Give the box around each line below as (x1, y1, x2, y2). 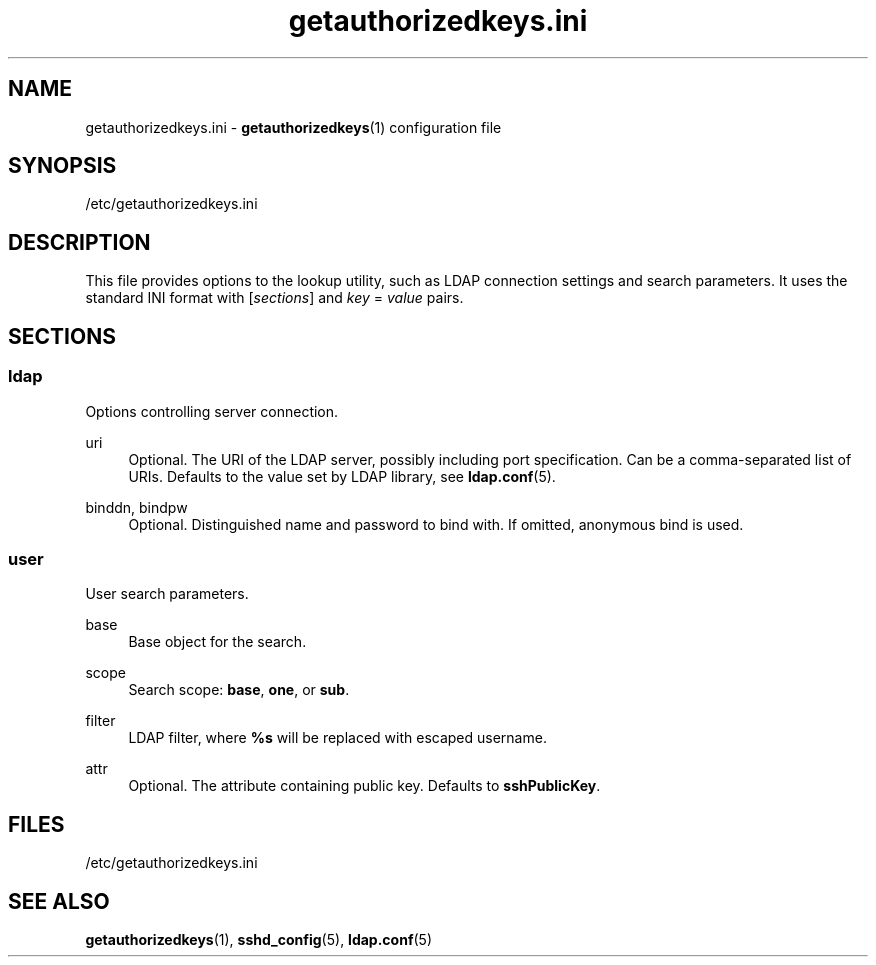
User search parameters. (85, 585, 249, 603)
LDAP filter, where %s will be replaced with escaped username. (128, 729, 547, 747)
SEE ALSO (8, 888, 110, 914)
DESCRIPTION (8, 229, 151, 255)
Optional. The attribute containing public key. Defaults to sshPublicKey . (128, 777, 601, 795)
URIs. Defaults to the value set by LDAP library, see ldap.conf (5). (128, 467, 556, 485)
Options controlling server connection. (85, 402, 339, 420)
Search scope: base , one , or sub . (128, 681, 350, 699)
